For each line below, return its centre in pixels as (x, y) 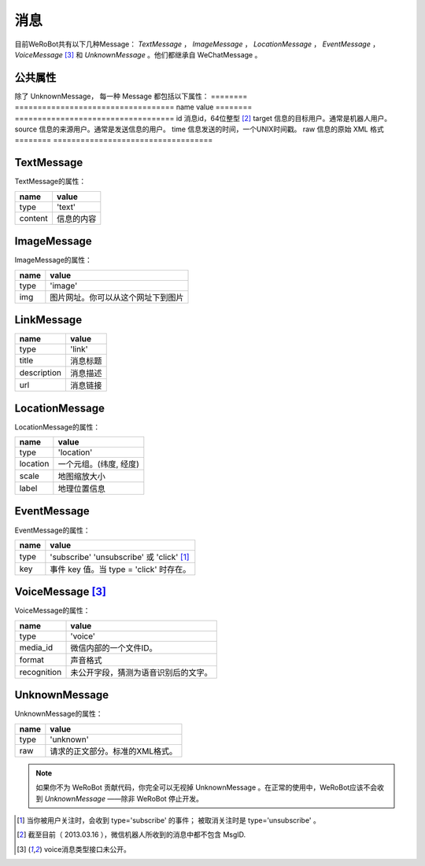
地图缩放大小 (82, 477)
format (32, 659)
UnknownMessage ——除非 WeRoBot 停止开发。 (124, 798)
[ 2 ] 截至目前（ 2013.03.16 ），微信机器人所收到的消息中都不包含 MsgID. (131, 835)
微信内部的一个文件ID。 (114, 647)
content (34, 218)
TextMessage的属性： (50, 182)
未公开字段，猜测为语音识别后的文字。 (141, 673)
